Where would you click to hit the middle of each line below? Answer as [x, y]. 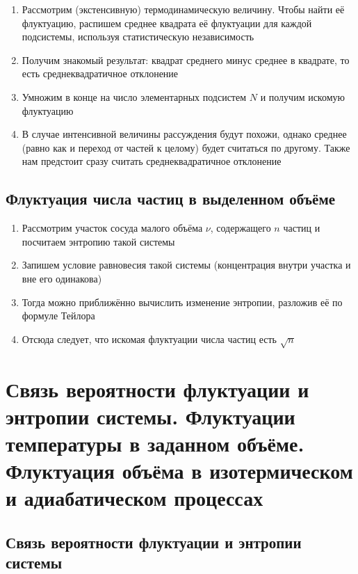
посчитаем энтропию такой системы [98, 241]
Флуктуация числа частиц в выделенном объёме [171, 199]
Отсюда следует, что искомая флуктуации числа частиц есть [149, 338]
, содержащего [241, 228]
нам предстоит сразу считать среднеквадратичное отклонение [152, 161]
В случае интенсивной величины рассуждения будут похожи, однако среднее [184, 134]
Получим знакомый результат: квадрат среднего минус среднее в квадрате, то [186, 59]
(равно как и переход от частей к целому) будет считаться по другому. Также [186, 147]
